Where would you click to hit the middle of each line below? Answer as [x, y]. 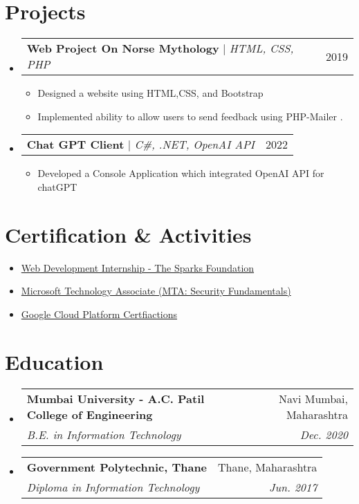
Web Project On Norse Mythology [123, 48]
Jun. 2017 [293, 487]
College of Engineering [90, 414]
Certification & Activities [128, 234]
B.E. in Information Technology [104, 434]
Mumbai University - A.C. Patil [116, 398]
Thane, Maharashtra [268, 467]
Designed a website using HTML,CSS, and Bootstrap [150, 93]
